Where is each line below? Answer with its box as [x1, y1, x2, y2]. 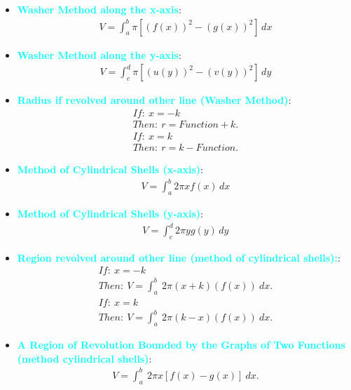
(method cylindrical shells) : [17, 351, 152, 365]
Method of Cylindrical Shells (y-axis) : [17, 206, 204, 220]
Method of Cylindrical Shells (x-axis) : [17, 161, 204, 176]
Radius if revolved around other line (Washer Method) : [17, 93, 291, 107]
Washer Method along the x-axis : [17, 2, 181, 16]
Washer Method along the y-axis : [17, 47, 181, 62]
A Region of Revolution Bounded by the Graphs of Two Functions [17, 337, 345, 352]
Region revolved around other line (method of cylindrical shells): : [17, 250, 340, 264]
